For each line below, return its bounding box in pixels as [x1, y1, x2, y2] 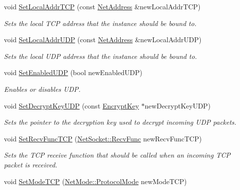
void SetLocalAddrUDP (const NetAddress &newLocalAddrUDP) [4, 34, 202, 45]
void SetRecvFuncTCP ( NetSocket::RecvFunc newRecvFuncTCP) [4, 133, 202, 143]
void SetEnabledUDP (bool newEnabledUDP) [4, 67, 143, 78]
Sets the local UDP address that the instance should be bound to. [4, 51, 197, 61]
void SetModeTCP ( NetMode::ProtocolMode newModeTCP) [4, 176, 187, 186]
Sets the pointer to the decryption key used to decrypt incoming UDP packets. [4, 117, 237, 127]
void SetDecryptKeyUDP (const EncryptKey [4, 100, 139, 110]
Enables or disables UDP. [4, 83, 81, 94]
